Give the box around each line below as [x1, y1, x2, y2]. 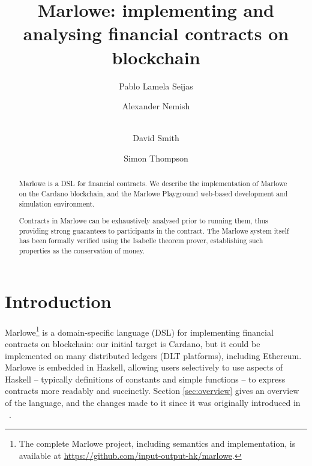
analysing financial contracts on [23, 21, 289, 46]
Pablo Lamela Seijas [119, 79, 193, 92]
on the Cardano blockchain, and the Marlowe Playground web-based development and [19, 188, 288, 198]
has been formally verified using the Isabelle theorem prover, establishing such [19, 235, 263, 246]
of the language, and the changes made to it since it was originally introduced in [5, 396, 301, 408]
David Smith [133, 132, 179, 144]
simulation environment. [19, 198, 95, 208]
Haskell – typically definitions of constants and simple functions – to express [5, 372, 286, 385]
